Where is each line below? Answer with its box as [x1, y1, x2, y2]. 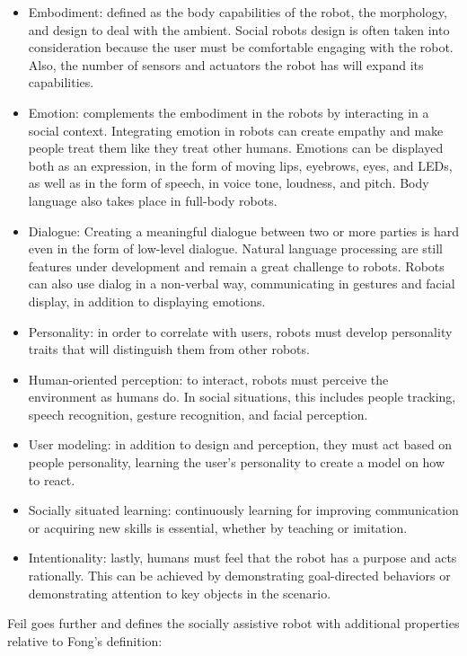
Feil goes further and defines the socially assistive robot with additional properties [7, 614, 460, 633]
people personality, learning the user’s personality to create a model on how [28, 453, 445, 472]
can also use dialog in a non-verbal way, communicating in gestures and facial [28, 274, 455, 293]
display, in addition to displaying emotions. [28, 291, 266, 310]
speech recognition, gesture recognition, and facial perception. [28, 404, 368, 423]
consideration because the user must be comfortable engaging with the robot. [28, 38, 454, 57]
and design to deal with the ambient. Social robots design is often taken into [28, 20, 450, 39]
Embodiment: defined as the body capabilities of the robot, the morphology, [28, 3, 447, 21]
